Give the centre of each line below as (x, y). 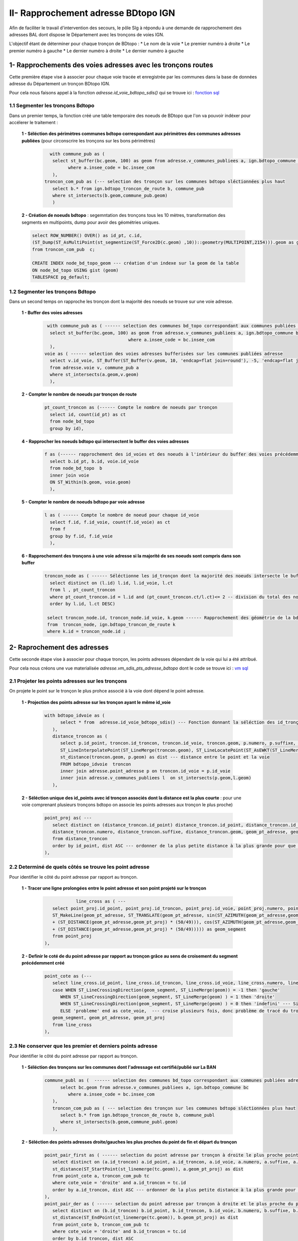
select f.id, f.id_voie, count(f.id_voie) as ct (110, 522)
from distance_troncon (80, 839)
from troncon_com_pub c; (64, 249)
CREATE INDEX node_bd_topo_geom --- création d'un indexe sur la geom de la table (136, 263)
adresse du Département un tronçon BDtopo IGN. (60, 84)
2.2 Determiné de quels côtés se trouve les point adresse (79, 867)
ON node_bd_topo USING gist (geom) (75, 270)
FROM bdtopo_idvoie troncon (96, 764)
